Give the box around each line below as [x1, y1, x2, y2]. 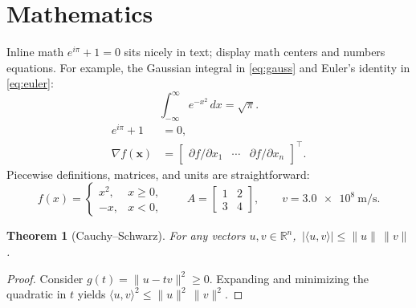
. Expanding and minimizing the [209, 269, 369, 286]
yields [77, 286, 106, 302]
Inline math [6, 43, 64, 60]
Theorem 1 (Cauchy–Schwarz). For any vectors [6, 227, 246, 244]
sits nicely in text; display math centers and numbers [124, 43, 385, 60]
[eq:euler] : [6, 75, 54, 91]
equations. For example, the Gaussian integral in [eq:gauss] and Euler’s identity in [6, 59, 410, 75]
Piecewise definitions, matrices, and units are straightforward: [6, 165, 310, 182]
